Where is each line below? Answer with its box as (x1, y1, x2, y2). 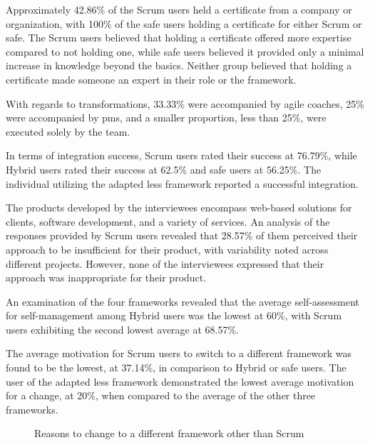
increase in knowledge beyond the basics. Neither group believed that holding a (6, 58, 352, 73)
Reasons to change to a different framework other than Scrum (34, 426, 304, 441)
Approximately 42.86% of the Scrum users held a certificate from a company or (6, 2, 352, 16)
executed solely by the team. (6, 124, 130, 139)
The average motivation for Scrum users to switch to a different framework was (6, 346, 352, 361)
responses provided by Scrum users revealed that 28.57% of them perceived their (6, 228, 358, 243)
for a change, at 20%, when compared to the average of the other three (6, 388, 316, 403)
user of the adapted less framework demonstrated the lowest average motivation (6, 374, 354, 389)
